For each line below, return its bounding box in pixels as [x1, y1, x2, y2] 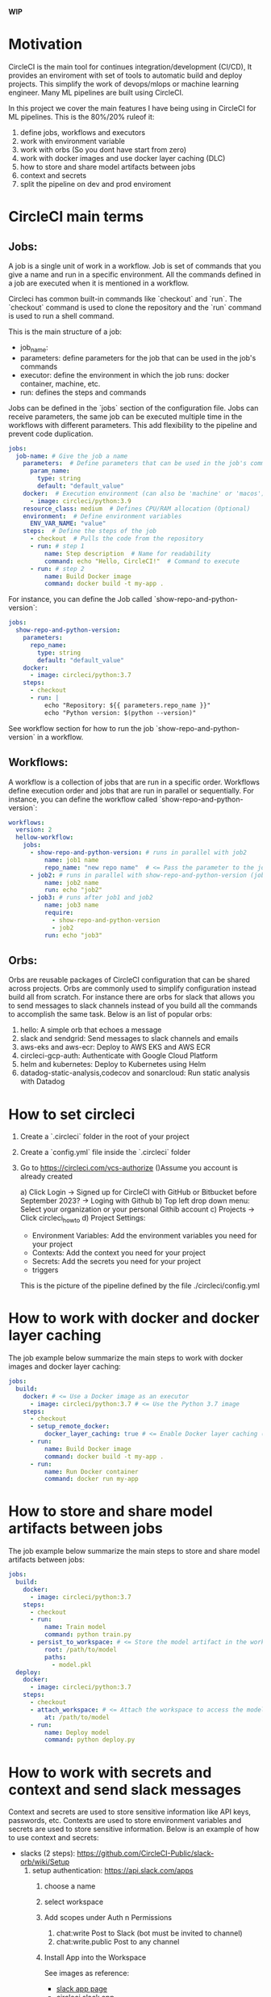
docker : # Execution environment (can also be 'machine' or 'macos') [23, 489, 265, 497]
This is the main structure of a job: [8, 327, 123, 336]
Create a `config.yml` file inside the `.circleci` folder [19, 1148, 191, 1157]
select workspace [44, 1897, 103, 1907]
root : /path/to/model [44, 1645, 117, 1653]
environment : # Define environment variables [23, 512, 182, 520]
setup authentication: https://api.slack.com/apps [31, 1866, 194, 1876]
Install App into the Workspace [44, 1953, 147, 1962]
